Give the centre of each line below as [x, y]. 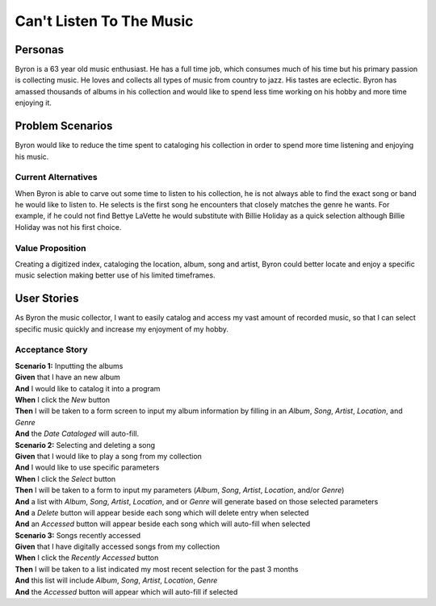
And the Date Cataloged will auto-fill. [77, 434]
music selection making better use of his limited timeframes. [115, 275]
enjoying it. [34, 103]
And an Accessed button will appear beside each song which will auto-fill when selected [163, 524]
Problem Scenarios [64, 126]
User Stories [47, 299]
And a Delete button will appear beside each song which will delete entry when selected [162, 512]
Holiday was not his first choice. [68, 227]
